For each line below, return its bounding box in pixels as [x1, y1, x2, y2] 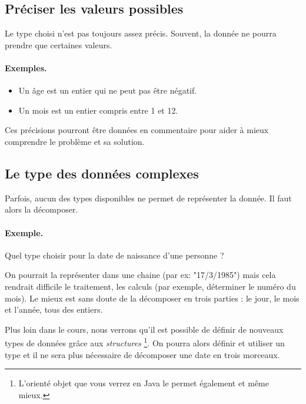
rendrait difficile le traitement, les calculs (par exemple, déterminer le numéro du [5, 280, 296, 292]
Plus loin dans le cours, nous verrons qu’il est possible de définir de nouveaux [5, 323, 284, 335]
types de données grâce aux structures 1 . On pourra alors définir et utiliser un [5, 335, 285, 349]
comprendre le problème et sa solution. [5, 135, 145, 147]
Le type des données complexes [5, 164, 199, 182]
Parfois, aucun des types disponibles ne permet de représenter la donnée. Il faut [5, 191, 292, 204]
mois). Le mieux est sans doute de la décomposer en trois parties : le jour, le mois [5, 292, 300, 304]
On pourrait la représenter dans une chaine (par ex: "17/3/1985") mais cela [5, 269, 276, 281]
